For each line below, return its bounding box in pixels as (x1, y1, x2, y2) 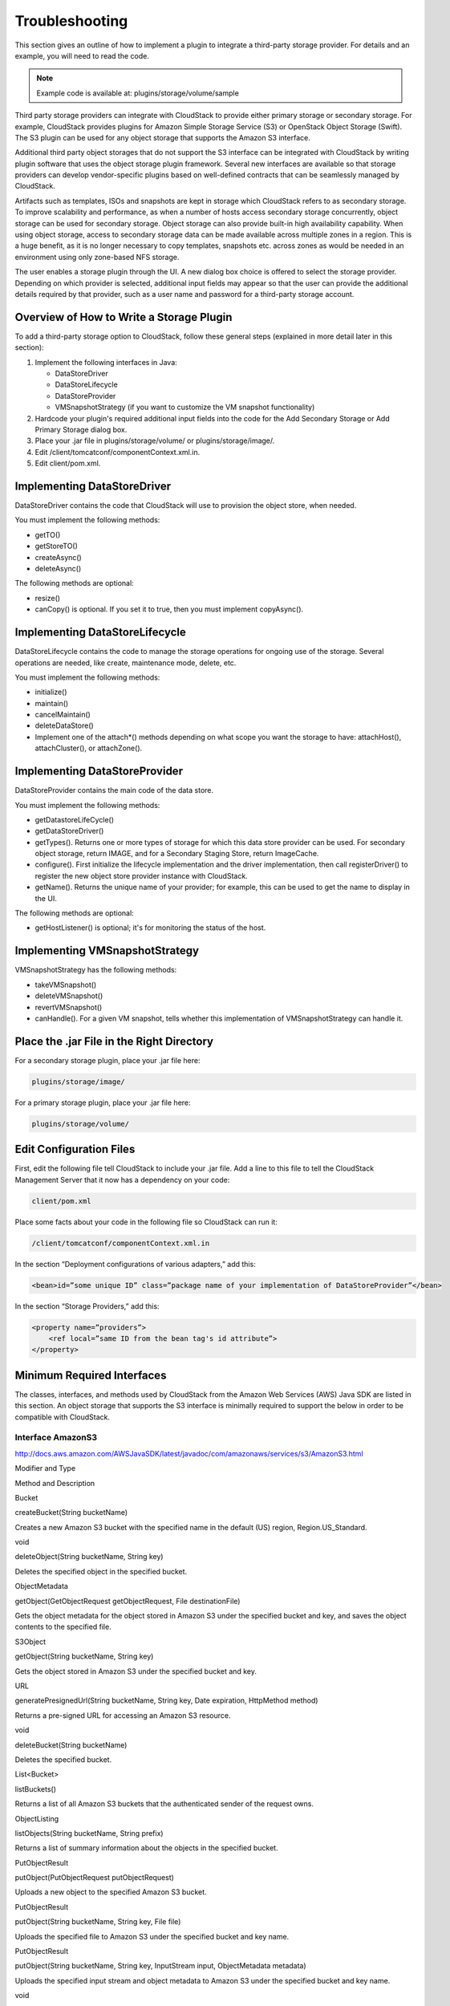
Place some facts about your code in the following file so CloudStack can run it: (14, 1216, 278, 1227)
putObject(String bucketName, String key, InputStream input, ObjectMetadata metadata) (14, 1961, 306, 1971)
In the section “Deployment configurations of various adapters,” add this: (14, 1259, 256, 1269)
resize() (34, 593, 60, 603)
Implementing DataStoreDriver (14, 479, 172, 493)
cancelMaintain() (34, 710, 91, 720)
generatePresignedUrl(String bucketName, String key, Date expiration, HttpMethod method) (14, 1695, 318, 1705)
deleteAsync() (34, 564, 82, 574)
